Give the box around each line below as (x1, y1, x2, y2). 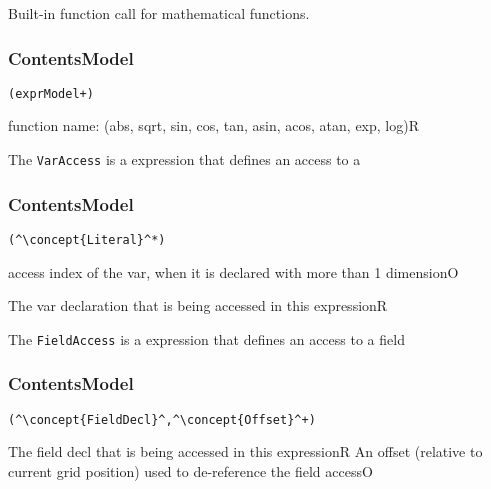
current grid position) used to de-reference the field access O (8, 460, 373, 481)
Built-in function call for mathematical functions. (8, 3, 310, 23)
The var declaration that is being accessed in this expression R (8, 295, 388, 316)
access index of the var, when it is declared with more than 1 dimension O (8, 261, 459, 282)
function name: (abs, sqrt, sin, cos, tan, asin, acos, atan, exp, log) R (8, 115, 419, 136)
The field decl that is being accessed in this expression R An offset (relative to (8, 441, 483, 462)
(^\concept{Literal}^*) (8, 232, 166, 247)
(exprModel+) (8, 86, 94, 101)
